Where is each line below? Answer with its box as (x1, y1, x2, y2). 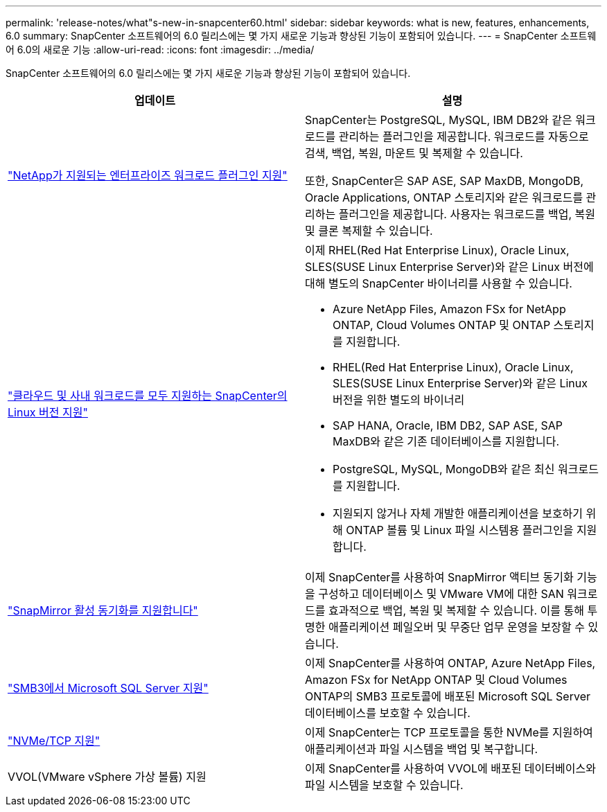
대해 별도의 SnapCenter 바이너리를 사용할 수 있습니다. (305, 276, 572, 290)
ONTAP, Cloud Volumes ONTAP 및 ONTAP (333, 318, 551, 332)
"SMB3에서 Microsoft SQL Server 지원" (8, 681, 209, 695)
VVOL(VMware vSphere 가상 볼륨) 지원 (8, 770, 206, 784)
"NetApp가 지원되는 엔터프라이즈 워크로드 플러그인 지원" (8, 168, 288, 182)
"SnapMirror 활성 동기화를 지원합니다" (8, 603, 198, 617)
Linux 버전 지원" (8, 405, 88, 419)
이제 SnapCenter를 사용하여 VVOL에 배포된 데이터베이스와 (305, 761, 596, 775)
